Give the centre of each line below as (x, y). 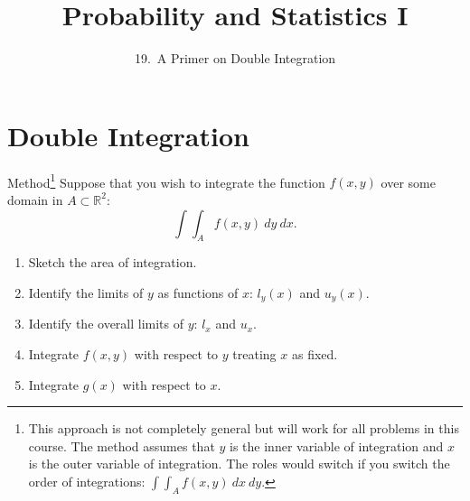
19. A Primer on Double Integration (235, 58)
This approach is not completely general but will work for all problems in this (244, 428)
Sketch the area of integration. (113, 262)
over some (408, 182)
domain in (35, 199)
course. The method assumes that (122, 445)
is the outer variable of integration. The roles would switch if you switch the (239, 464)
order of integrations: (87, 481)
